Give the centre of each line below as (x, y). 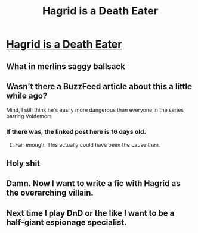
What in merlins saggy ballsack (66, 66)
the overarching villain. (50, 193)
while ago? (27, 95)
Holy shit (23, 164)
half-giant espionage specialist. (66, 222)
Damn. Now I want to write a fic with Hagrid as (93, 183)
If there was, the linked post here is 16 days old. (76, 132)
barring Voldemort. (29, 116)
